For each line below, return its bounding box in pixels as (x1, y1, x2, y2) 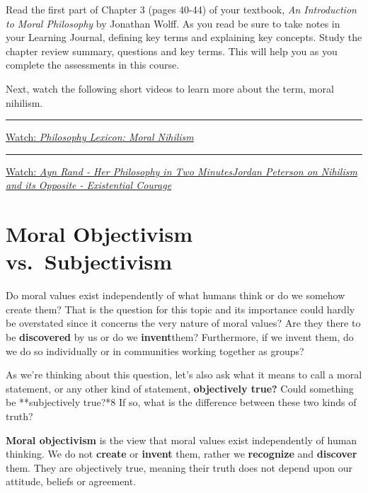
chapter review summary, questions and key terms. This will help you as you (6, 43, 338, 58)
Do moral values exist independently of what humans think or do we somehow (6, 288, 345, 303)
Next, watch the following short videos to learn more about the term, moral (6, 81, 334, 95)
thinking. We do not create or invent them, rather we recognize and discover (6, 446, 357, 461)
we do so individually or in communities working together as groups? (6, 343, 304, 358)
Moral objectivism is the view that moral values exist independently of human (6, 432, 357, 447)
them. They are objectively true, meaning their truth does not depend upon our (6, 460, 352, 475)
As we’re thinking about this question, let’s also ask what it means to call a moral (6, 367, 362, 382)
